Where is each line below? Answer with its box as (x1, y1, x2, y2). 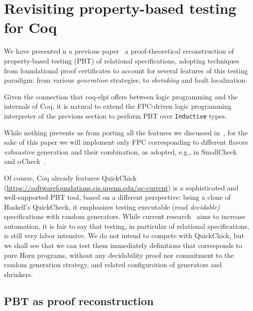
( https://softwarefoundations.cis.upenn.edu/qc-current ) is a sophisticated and (4, 182, 239, 192)
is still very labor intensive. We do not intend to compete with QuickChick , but (4, 230, 244, 241)
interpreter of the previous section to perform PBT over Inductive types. (4, 110, 227, 121)
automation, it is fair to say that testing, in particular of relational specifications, (4, 220, 250, 231)
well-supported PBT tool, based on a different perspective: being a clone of (4, 192, 231, 202)
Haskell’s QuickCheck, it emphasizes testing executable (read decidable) (4, 201, 220, 212)
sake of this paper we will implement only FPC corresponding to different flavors (4, 137, 248, 147)
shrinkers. (4, 269, 33, 279)
